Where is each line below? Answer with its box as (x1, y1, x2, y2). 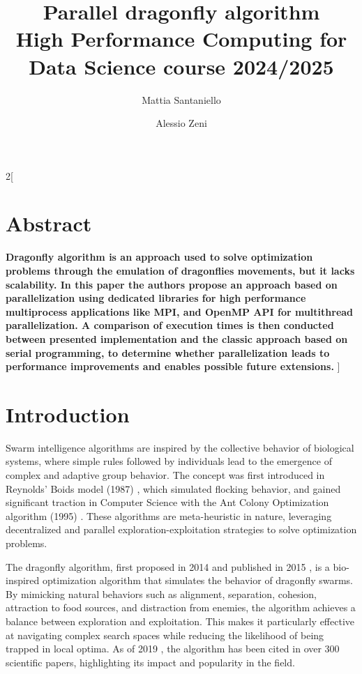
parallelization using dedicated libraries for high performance (6, 291, 306, 305)
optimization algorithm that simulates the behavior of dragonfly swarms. (43, 573, 354, 588)
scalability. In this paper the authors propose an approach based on (6, 277, 338, 291)
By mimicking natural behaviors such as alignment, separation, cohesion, (6, 586, 317, 601)
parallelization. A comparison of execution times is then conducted (6, 318, 334, 332)
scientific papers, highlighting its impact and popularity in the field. (6, 654, 295, 669)
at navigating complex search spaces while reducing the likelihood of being (6, 627, 324, 642)
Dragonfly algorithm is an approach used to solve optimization (6, 250, 313, 264)
